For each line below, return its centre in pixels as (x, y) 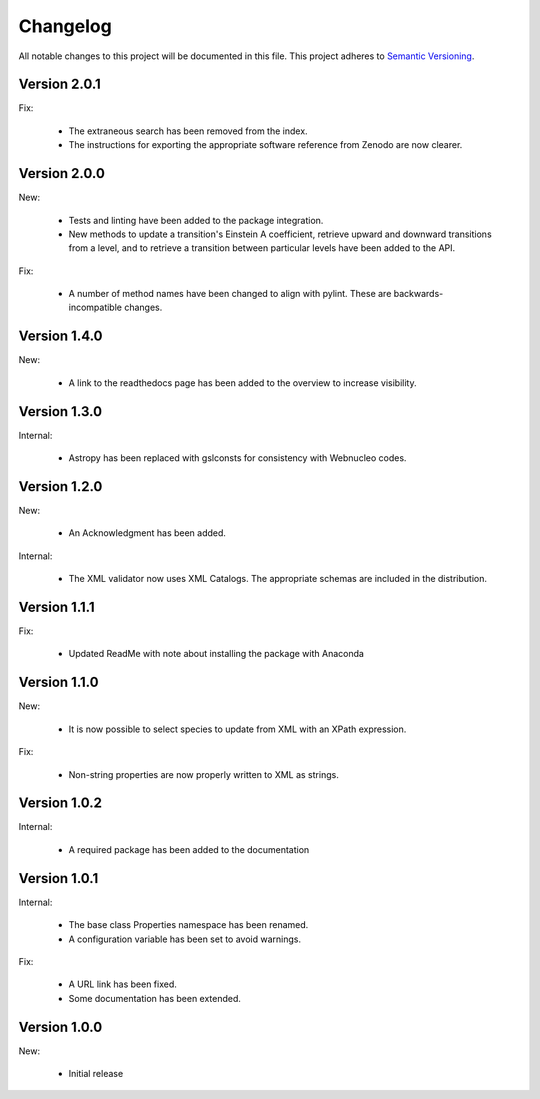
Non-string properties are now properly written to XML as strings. (203, 774)
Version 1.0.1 (58, 878)
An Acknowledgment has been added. (147, 533)
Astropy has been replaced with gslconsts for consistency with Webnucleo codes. (237, 458)
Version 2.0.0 (61, 173)
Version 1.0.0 (60, 1026)
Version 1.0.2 (60, 803)
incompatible (95, 307)
